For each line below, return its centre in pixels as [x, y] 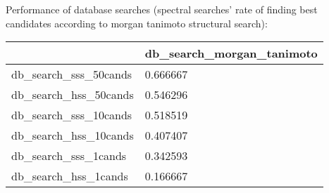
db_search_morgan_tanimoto [231, 53]
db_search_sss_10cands [72, 115]
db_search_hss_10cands [73, 135]
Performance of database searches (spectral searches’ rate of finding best [162, 9]
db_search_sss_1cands [69, 156]
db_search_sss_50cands [72, 74]
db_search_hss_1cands [70, 176]
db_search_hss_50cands [73, 95]
